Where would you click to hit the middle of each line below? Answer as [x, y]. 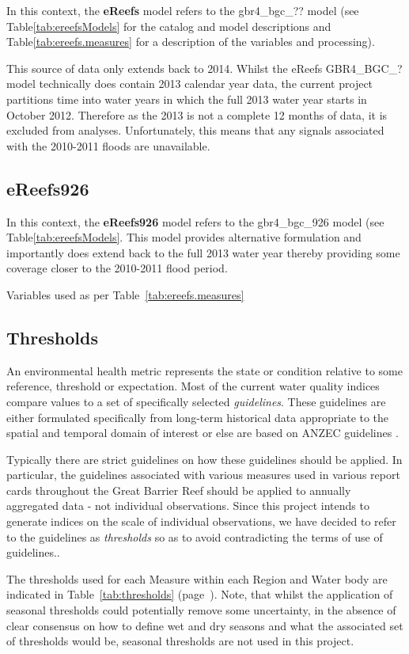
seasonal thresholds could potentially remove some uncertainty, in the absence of [201, 610]
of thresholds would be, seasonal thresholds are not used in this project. [180, 641]
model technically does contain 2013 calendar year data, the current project [190, 84]
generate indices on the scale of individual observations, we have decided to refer [201, 521]
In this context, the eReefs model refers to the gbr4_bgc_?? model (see [183, 10]
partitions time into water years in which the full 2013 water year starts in [187, 99]
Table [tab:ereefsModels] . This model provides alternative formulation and [184, 237]
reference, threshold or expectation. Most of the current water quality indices [193, 386]
